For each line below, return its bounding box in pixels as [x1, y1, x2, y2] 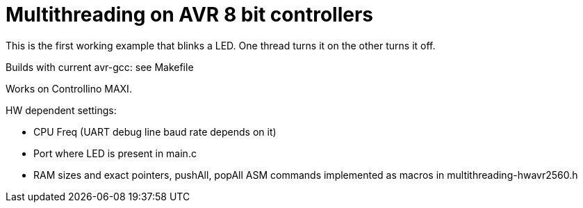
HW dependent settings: [6, 104, 117, 116]
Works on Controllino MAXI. [6, 82, 132, 95]
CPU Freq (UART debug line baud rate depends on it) [33, 125, 277, 138]
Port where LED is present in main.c [33, 147, 197, 159]
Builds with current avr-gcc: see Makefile [6, 61, 194, 73]
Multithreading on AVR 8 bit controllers [6, 3, 374, 26]
